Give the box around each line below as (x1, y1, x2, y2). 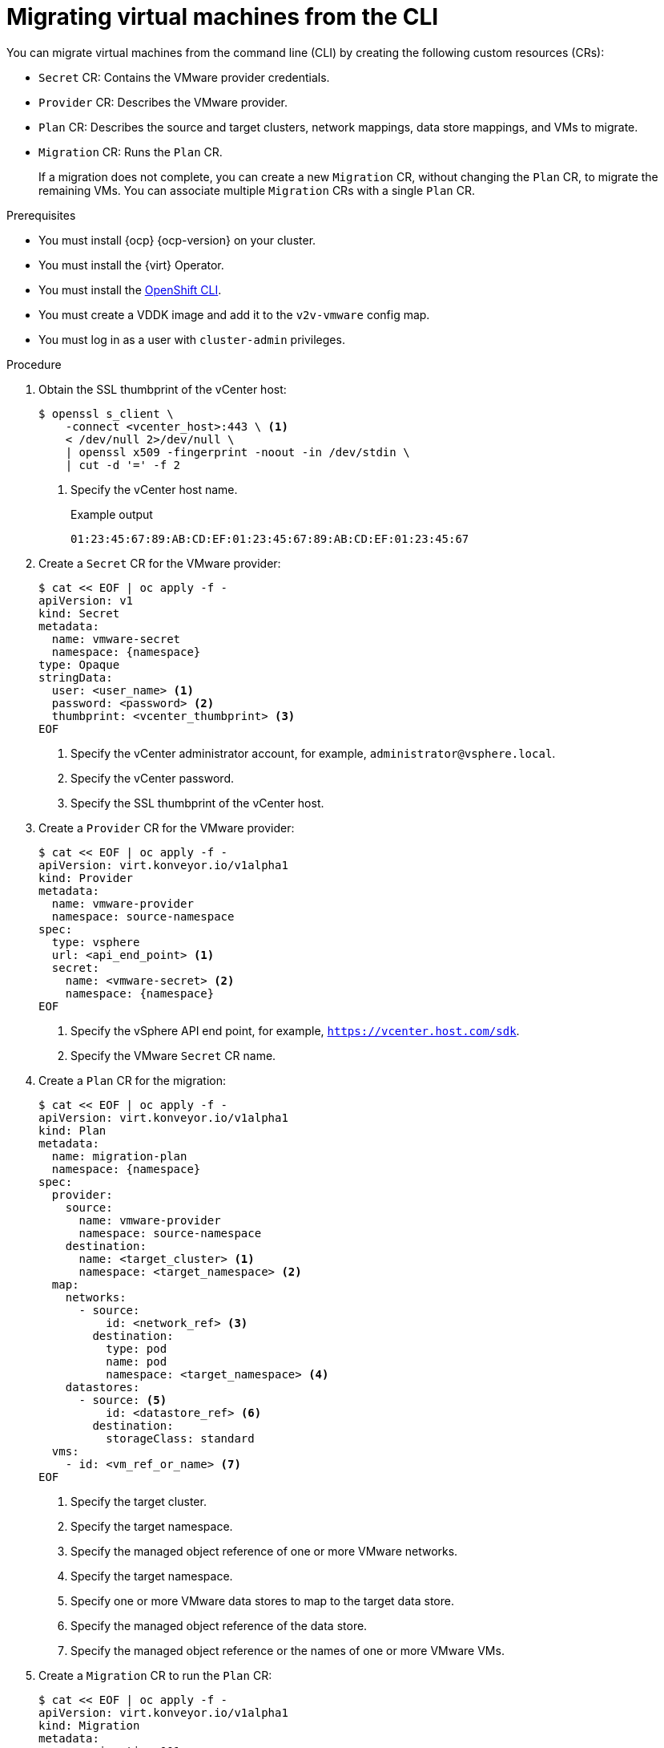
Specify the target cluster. (70, 1494, 207, 1508)
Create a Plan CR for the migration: (38, 1073, 226, 1087)
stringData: (38, 670, 113, 684)
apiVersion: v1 (38, 593, 134, 607)
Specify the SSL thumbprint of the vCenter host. (70, 795, 324, 810)
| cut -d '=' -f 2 (65, 458, 181, 471)
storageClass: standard (106, 1431, 255, 1445)
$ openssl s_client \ (38, 407, 174, 420)
